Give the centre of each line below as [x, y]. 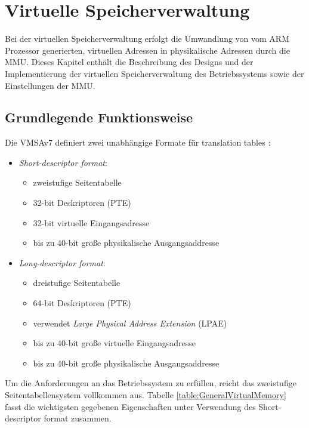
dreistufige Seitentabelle [77, 283]
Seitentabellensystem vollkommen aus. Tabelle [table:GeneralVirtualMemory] [146, 395]
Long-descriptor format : [62, 262]
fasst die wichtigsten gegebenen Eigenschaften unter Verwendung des [130, 406]
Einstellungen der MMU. [50, 85]
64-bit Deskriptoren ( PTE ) [82, 303]
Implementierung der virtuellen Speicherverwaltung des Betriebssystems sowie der [154, 73]
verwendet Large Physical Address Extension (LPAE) [130, 323]
